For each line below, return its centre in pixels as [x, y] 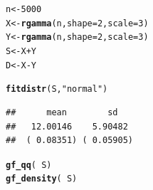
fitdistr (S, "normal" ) [57, 89]
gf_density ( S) [42, 179]
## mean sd [62, 112]
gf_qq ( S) [29, 165]
